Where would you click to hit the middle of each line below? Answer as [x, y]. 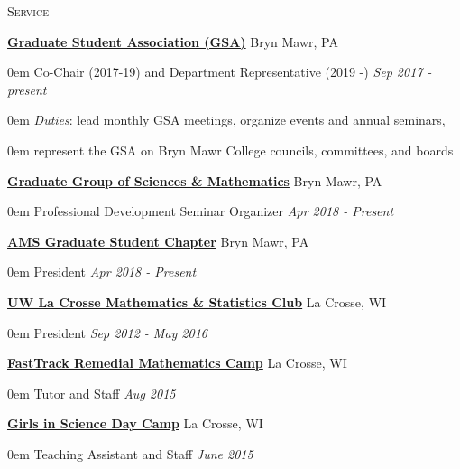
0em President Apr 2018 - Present [102, 272]
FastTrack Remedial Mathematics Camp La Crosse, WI [177, 363]
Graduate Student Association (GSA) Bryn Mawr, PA [173, 41]
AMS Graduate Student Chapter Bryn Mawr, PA [158, 241]
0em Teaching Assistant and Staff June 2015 [130, 453]
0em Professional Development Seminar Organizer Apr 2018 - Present [201, 211]
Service [28, 11]
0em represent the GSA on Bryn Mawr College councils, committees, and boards [230, 150]
